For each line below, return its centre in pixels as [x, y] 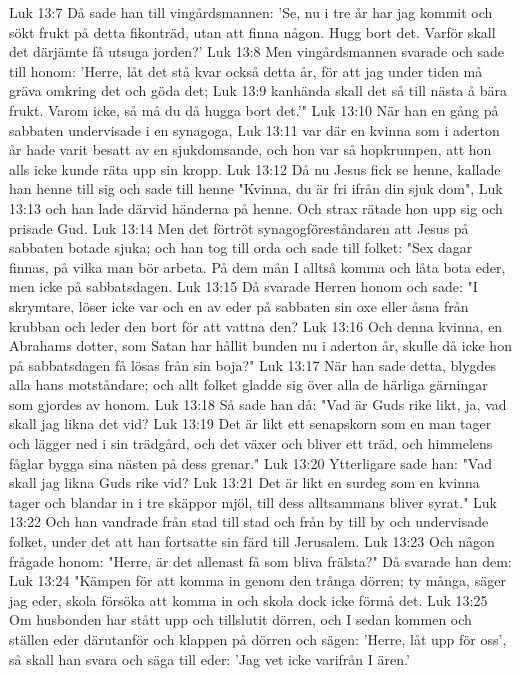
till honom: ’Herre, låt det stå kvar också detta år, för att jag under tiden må [246, 70]
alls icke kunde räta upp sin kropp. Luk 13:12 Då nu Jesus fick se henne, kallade [255, 168]
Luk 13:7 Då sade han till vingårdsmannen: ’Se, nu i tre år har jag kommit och [251, 12]
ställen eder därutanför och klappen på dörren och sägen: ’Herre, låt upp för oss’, [258, 639]
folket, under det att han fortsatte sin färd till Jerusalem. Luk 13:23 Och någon [252, 541]
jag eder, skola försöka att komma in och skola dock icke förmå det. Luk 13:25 [248, 599]
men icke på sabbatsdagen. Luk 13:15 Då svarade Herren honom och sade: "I [243, 286]
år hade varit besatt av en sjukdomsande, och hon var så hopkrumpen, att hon [250, 149]
